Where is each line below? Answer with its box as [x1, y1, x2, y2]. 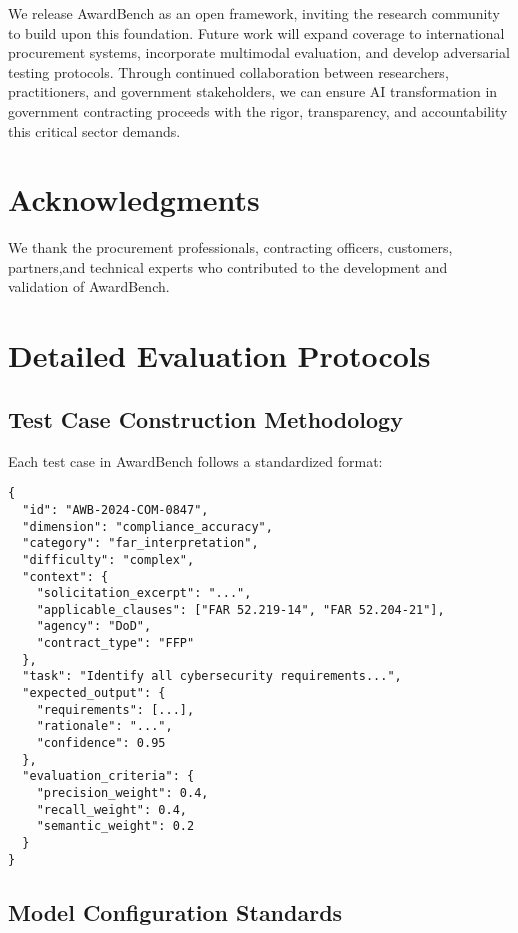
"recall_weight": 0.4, [36, 802, 187, 817]
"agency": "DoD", [36, 619, 152, 634]
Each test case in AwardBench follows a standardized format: [8, 450, 383, 471]
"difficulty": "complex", [22, 552, 195, 567]
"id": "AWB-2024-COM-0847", [22, 502, 209, 517]
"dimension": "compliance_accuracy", [22, 519, 273, 534]
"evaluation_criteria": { [22, 769, 195, 784]
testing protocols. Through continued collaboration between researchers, [8, 61, 449, 82]
